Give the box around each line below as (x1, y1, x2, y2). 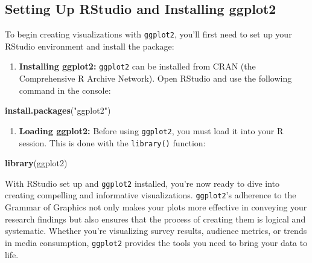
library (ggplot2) (5, 157, 68, 169)
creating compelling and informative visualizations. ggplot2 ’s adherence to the (5, 189, 296, 201)
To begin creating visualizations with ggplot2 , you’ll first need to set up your (5, 28, 292, 41)
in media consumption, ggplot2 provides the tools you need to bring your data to (5, 236, 308, 248)
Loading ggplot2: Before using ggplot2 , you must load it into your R (19, 124, 284, 137)
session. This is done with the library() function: (19, 136, 206, 149)
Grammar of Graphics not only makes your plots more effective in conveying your (5, 201, 307, 213)
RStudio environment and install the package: (5, 39, 174, 52)
